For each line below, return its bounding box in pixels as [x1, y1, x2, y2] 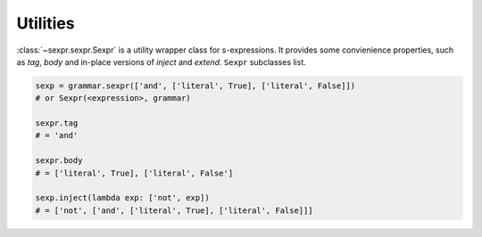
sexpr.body [35, 156, 83, 166]
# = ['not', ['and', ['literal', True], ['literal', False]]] [35, 205, 313, 216]
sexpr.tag [35, 118, 79, 128]
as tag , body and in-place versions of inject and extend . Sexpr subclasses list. [16, 56, 307, 67]
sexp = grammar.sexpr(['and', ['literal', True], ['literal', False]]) [35, 80, 356, 91]
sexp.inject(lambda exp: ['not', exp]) [35, 192, 210, 203]
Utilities [16, 13, 75, 33]
